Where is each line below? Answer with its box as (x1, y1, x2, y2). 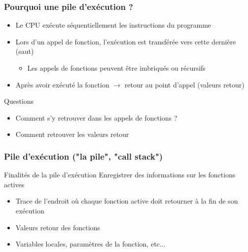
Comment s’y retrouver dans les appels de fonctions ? (15, 112, 177, 123)
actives (4, 179, 25, 189)
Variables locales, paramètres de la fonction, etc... (15, 239, 166, 249)
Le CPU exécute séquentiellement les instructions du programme (15, 20, 212, 30)
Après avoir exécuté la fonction (15, 79, 109, 89)
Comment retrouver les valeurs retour (15, 129, 129, 139)
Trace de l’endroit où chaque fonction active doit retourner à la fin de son (15, 196, 238, 206)
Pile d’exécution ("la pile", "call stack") (4, 150, 163, 162)
